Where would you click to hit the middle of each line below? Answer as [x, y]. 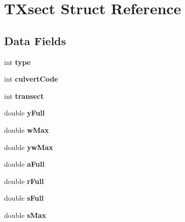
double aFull [24, 164]
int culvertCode [31, 79]
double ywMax [29, 147]
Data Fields [35, 40]
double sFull [24, 198]
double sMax [25, 215]
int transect [24, 96]
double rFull [24, 181]
